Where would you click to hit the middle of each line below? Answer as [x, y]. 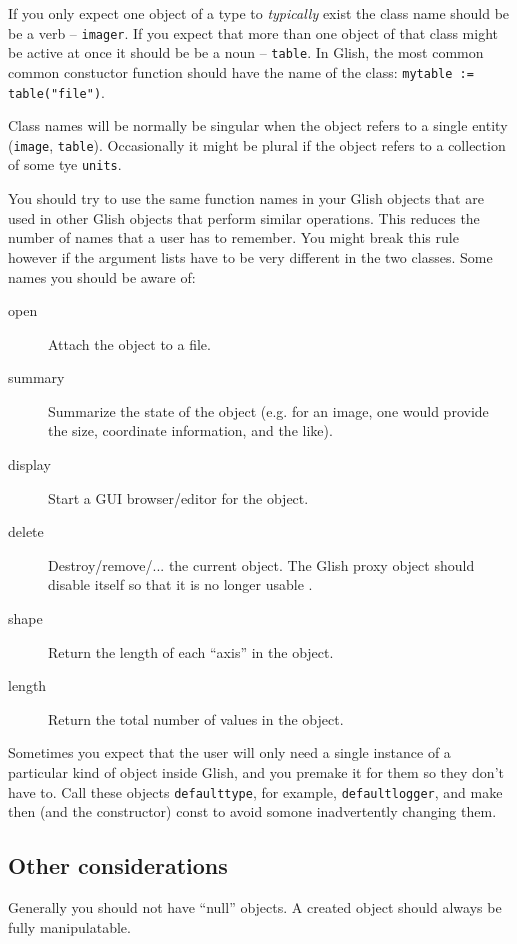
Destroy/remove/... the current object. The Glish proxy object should [261, 564]
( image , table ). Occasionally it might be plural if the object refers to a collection [257, 144]
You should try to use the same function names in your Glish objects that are [246, 198]
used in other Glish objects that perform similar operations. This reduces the [244, 217]
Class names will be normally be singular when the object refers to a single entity [258, 125]
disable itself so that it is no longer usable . [180, 584]
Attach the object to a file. [129, 343]
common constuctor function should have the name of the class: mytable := [241, 71]
